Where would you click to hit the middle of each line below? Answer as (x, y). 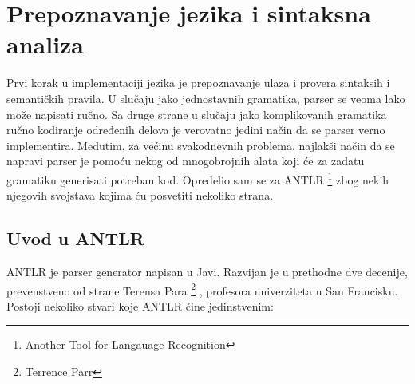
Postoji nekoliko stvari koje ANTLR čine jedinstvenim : (140, 305)
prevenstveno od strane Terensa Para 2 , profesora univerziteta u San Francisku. (202, 289)
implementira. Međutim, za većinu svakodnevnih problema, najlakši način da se (201, 145)
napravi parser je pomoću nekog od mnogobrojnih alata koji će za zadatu (186, 161)
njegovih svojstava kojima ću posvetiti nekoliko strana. (140, 195)
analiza (45, 44)
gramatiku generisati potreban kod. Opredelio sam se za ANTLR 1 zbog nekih (198, 178)
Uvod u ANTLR (75, 238)
